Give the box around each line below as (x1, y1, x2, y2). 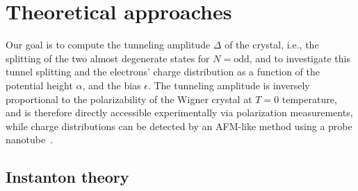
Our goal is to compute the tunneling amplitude (6, 37, 211, 52)
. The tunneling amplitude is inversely (147, 78, 310, 92)
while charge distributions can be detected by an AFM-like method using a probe (6, 118, 352, 133)
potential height (6, 78, 73, 92)
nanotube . (6, 132, 54, 147)
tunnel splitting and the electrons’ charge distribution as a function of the (6, 64, 320, 79)
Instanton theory (6, 166, 129, 188)
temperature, (282, 91, 337, 106)
